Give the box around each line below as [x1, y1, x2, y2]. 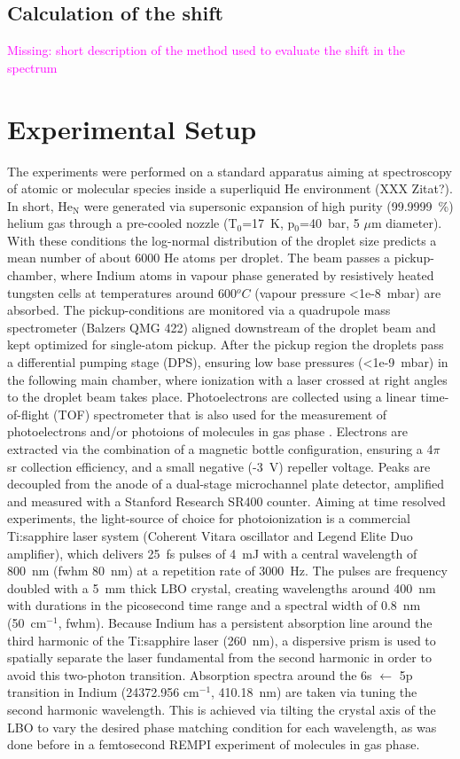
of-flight [7, 404, 50, 423]
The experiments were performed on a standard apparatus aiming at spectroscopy [7, 161, 452, 180]
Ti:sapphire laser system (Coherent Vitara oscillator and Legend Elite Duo [7, 526, 413, 544]
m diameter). [370, 214, 442, 232]
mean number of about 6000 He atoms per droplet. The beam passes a [7, 248, 391, 267]
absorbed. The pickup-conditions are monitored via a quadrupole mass [7, 301, 391, 319]
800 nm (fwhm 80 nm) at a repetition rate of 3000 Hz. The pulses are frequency [7, 561, 448, 580]
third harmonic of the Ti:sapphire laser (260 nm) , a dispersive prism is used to [7, 630, 436, 649]
